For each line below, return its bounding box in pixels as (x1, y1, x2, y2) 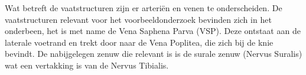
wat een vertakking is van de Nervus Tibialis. (5, 59, 169, 71)
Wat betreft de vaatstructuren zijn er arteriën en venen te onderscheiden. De (5, 2, 282, 13)
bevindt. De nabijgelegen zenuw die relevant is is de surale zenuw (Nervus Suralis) (5, 47, 302, 60)
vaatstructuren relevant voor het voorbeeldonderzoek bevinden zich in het (5, 13, 272, 25)
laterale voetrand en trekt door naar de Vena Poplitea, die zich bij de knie (5, 36, 274, 48)
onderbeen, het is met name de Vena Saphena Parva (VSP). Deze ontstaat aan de (5, 25, 301, 37)
